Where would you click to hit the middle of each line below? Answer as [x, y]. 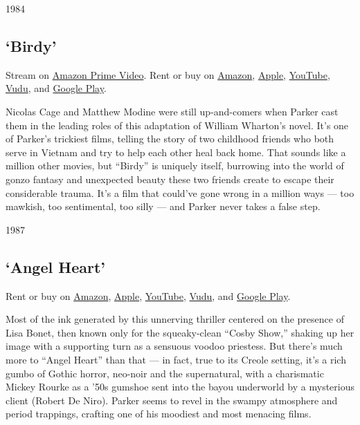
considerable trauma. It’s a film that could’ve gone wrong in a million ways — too [180, 192]
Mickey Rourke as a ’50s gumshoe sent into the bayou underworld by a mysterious [180, 387]
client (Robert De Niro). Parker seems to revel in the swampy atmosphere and [172, 400]
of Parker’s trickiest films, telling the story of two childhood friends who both [170, 139]
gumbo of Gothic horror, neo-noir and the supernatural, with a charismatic [165, 373]
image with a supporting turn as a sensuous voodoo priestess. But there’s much [174, 346]
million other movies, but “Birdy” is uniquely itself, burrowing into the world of [175, 166]
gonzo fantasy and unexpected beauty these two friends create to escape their [170, 179]
